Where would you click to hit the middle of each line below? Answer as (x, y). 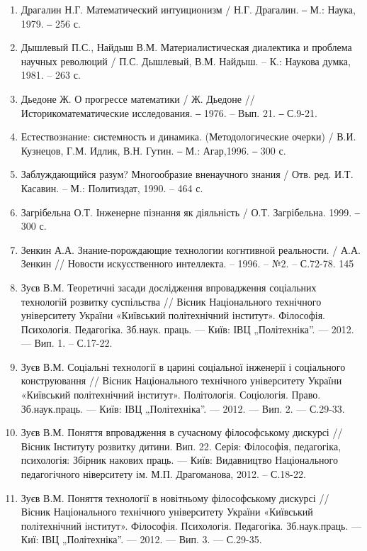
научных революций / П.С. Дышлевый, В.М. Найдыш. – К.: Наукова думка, (186, 61)
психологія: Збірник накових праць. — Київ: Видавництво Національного (179, 460)
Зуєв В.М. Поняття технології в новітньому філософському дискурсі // (175, 497)
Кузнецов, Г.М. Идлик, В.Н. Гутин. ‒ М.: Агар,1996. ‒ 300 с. (153, 150)
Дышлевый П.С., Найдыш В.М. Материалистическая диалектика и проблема (186, 47)
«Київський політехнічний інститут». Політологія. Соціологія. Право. (171, 395)
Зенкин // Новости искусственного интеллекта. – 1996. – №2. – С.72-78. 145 (187, 263)
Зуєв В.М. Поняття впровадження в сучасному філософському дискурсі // (182, 432)
